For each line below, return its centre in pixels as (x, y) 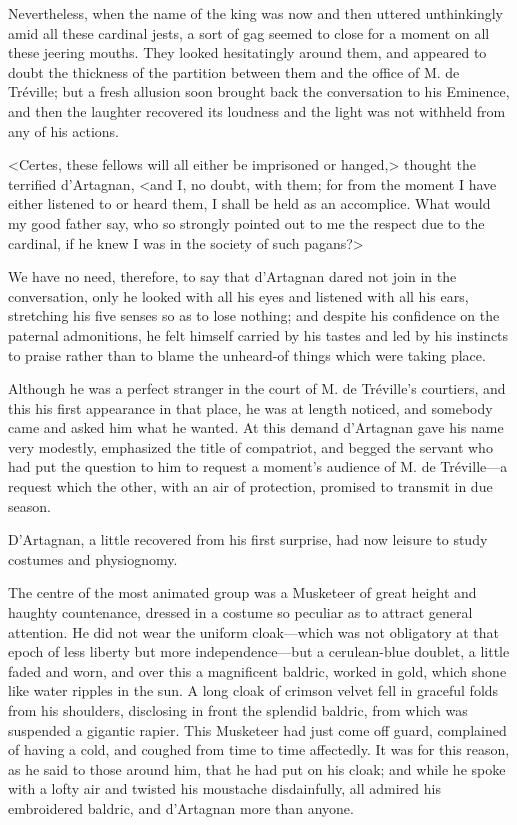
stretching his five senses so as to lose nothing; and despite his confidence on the (254, 315)
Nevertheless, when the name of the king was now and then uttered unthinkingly (255, 13)
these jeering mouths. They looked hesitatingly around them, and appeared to (247, 52)
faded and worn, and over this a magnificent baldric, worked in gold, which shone (257, 670)
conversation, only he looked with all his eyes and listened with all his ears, (238, 295)
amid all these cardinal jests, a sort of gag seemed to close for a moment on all (249, 32)
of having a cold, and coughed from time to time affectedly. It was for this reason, (259, 749)
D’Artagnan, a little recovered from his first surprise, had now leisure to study (248, 539)
